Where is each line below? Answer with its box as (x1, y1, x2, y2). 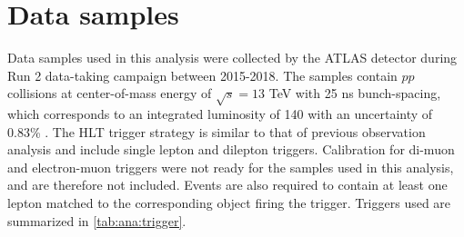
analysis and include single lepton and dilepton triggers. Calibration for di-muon (7, 140, 455, 159)
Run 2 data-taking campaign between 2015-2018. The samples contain (7, 65, 398, 84)
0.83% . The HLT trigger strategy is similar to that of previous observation (7, 122, 426, 141)
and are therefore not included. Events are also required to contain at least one (7, 175, 448, 194)
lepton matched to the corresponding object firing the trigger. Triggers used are (7, 193, 451, 212)
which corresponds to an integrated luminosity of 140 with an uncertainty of (7, 104, 433, 123)
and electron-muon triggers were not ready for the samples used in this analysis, (7, 157, 454, 176)
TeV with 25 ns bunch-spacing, (268, 84, 441, 103)
